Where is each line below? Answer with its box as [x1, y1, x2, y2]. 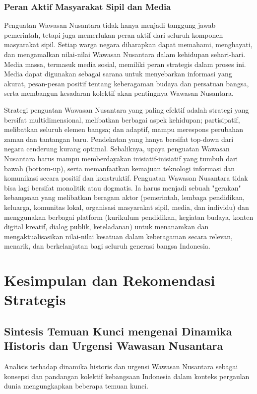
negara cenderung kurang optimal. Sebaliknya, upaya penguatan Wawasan [4, 143, 230, 154]
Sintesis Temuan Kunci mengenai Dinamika [4, 323, 232, 338]
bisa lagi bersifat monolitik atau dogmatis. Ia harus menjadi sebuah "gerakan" [4, 182, 241, 193]
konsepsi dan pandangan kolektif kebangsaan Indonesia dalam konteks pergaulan [4, 371, 250, 381]
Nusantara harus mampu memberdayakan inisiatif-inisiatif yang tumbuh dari [4, 153, 238, 163]
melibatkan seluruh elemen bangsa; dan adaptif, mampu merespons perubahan [4, 124, 243, 134]
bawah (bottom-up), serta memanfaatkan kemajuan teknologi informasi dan [4, 163, 235, 173]
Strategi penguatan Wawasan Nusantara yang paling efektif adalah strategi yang [4, 104, 249, 115]
